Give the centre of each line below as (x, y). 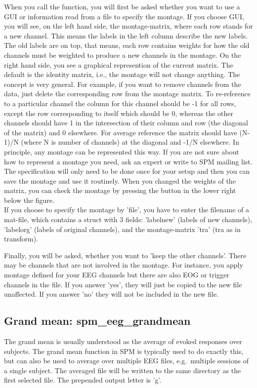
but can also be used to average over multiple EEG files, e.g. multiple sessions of (126, 361)
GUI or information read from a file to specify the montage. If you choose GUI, (124, 16)
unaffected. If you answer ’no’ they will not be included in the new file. (111, 294)
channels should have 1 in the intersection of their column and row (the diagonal (126, 123)
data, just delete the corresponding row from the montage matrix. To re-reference (127, 94)
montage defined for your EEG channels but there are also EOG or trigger (117, 275)
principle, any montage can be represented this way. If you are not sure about (122, 151)
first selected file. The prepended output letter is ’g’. (83, 380)
